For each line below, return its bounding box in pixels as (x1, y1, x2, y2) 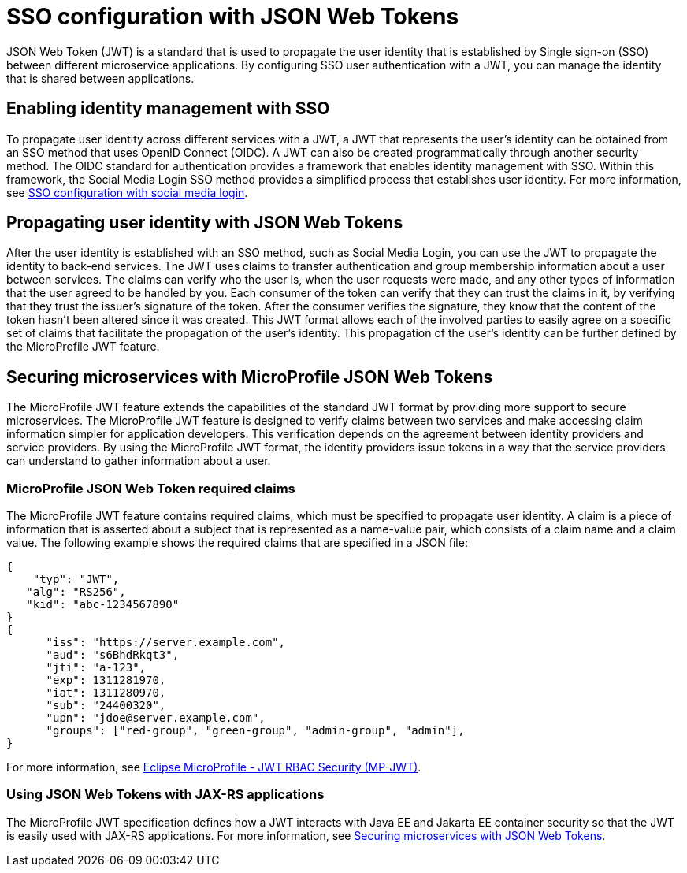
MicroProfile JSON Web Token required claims (6, 480, 295, 496)
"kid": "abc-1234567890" (26, 598, 180, 611)
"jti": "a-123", (46, 661, 147, 674)
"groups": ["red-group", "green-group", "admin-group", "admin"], (46, 724, 465, 737)
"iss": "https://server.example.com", (46, 636, 286, 649)
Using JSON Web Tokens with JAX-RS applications (6, 786, 325, 803)
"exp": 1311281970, (46, 674, 166, 687)
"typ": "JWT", (32, 573, 120, 586)
